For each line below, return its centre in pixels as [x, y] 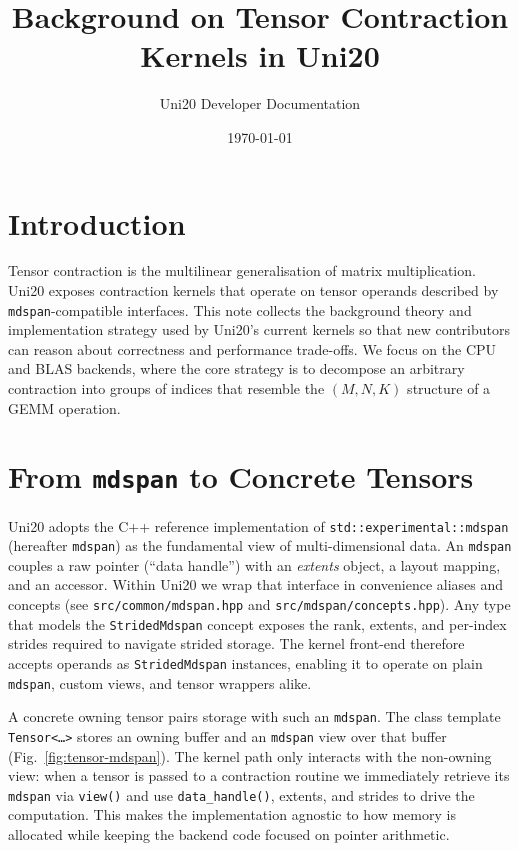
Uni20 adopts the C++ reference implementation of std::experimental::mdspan [258, 525]
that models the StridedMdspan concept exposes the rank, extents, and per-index [257, 623]
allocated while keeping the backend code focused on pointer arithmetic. [229, 833]
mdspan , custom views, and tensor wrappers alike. [160, 682]
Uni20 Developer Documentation [260, 103]
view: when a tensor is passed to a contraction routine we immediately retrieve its [259, 775]
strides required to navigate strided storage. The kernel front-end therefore [236, 643]
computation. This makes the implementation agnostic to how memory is [232, 814]
